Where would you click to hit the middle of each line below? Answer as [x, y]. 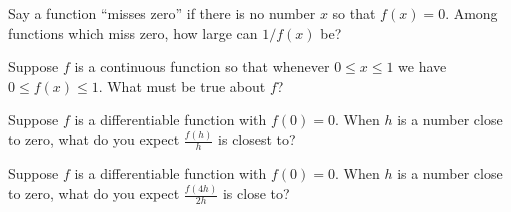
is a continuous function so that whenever [202, 66]
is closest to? [257, 139]
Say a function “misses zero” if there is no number [162, 13]
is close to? [256, 193]
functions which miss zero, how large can [133, 32]
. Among [471, 13]
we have [422, 66]
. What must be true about [182, 85]
